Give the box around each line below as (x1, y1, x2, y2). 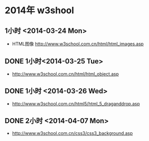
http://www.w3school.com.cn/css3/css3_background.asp (12, 130, 133, 136)
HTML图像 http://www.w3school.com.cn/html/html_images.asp (12, 41, 144, 47)
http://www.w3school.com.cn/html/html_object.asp (12, 70, 119, 77)
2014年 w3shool (5, 5, 74, 16)
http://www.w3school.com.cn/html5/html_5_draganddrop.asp (12, 100, 140, 107)
